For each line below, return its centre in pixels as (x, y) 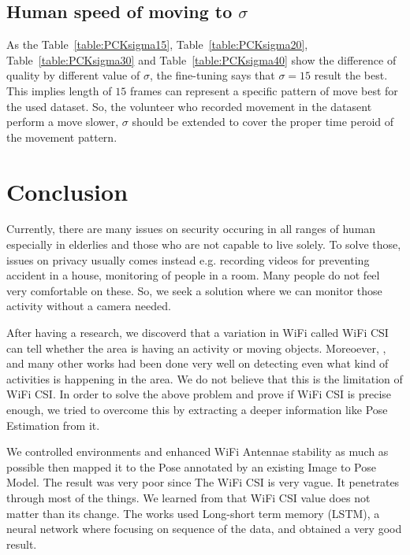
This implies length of (59, 90)
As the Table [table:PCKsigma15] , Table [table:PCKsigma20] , (157, 44)
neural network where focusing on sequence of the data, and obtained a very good (204, 529)
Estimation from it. (53, 425)
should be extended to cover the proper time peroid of (263, 122)
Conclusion (67, 191)
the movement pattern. (62, 137)
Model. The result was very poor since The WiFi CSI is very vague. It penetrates (203, 482)
